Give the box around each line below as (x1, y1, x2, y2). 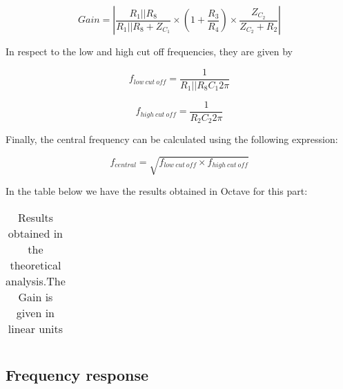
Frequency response (6, 364, 149, 386)
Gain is (18, 288, 53, 305)
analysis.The (6, 272, 66, 289)
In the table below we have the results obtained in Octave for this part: (6, 184, 308, 198)
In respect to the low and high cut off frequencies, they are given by (6, 44, 293, 58)
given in (16, 304, 55, 321)
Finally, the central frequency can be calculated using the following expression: (6, 132, 338, 146)
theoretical (10, 256, 61, 273)
